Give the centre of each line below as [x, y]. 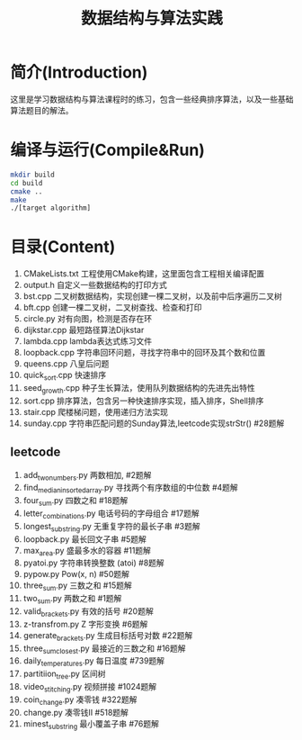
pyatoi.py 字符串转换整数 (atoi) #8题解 [93, 563]
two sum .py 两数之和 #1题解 [72, 600]
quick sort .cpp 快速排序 [65, 376]
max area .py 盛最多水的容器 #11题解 [87, 551]
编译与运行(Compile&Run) [108, 150]
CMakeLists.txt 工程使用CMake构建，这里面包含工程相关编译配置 [143, 274]
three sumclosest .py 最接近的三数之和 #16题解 [105, 649]
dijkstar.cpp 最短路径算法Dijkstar [84, 330]
